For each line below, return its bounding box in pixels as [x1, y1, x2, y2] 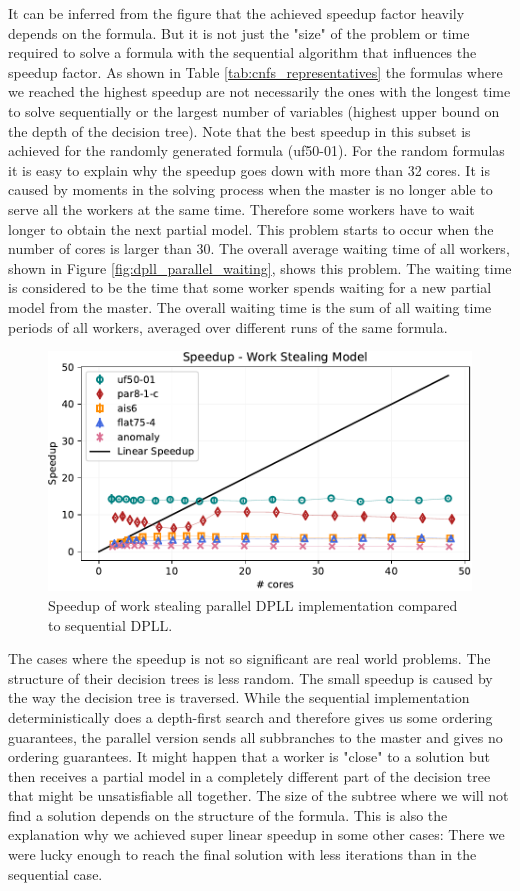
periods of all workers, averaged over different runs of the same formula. [8, 316, 448, 337]
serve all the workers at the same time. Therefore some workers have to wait [8, 198, 475, 219]
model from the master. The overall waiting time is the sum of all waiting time [8, 296, 492, 317]
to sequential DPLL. [48, 614, 173, 635]
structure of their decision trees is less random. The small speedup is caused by [8, 667, 493, 688]
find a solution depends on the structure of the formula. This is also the [8, 804, 448, 825]
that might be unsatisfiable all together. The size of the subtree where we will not [8, 785, 509, 806]
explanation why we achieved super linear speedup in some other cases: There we [8, 824, 505, 845]
